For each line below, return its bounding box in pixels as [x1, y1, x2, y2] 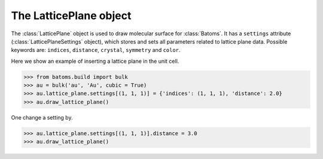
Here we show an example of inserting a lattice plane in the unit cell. [11, 57, 179, 65]
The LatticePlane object [11, 9, 132, 22]
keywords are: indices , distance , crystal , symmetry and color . [11, 47, 181, 54]
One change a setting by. [11, 114, 73, 121]
